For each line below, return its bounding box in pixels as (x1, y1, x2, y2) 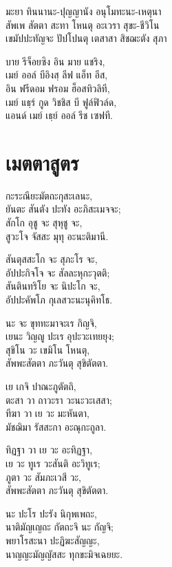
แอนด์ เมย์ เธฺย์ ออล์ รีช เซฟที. (6, 108, 113, 122)
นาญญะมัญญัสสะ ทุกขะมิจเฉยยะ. (6, 546, 123, 561)
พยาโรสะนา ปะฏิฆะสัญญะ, (6, 533, 100, 547)
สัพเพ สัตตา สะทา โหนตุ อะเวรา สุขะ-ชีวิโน (6, 17, 160, 32)
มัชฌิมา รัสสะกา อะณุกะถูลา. (6, 419, 107, 434)
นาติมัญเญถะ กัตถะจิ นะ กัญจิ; (6, 520, 114, 534)
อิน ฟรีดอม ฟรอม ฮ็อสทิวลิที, (6, 81, 110, 95)
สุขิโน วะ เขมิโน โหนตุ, (6, 342, 90, 356)
